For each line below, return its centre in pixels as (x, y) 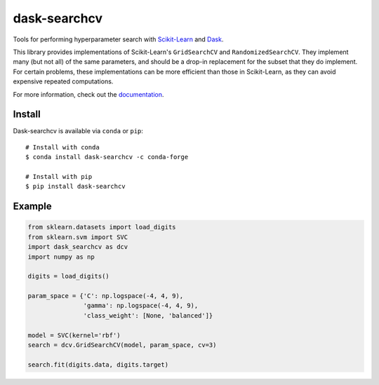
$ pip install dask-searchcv (75, 187)
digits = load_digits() (69, 276)
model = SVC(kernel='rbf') (74, 335)
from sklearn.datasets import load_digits (102, 227)
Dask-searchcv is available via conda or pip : (78, 131)
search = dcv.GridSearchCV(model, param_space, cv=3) (122, 345)
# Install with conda (62, 147)
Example (32, 207)
